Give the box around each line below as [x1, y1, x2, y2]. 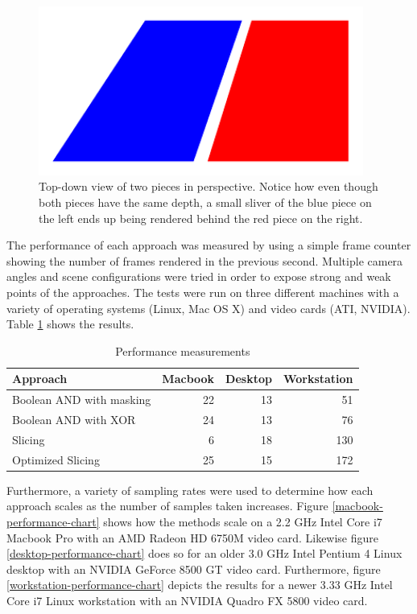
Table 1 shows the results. [6, 315, 134, 332]
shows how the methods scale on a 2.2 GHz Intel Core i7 [103, 513, 382, 530]
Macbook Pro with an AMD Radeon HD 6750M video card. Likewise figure [6, 529, 379, 546]
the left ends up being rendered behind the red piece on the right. [39, 209, 363, 226]
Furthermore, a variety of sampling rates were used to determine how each [6, 481, 374, 498]
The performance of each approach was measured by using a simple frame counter [6, 237, 411, 253]
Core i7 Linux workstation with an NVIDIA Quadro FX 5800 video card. [6, 591, 368, 608]
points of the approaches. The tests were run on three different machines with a [6, 283, 399, 300]
